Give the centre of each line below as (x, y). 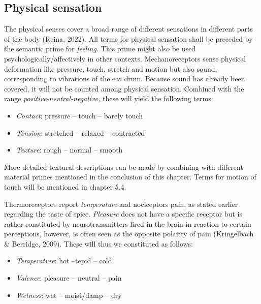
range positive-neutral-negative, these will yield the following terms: (109, 98)
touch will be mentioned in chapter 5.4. (65, 186)
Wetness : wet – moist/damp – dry (69, 295)
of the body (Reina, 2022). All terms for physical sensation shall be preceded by (128, 38)
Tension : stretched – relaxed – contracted (80, 132)
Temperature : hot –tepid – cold (64, 261)
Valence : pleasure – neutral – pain (69, 278)
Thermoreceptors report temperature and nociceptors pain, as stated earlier (121, 204)
